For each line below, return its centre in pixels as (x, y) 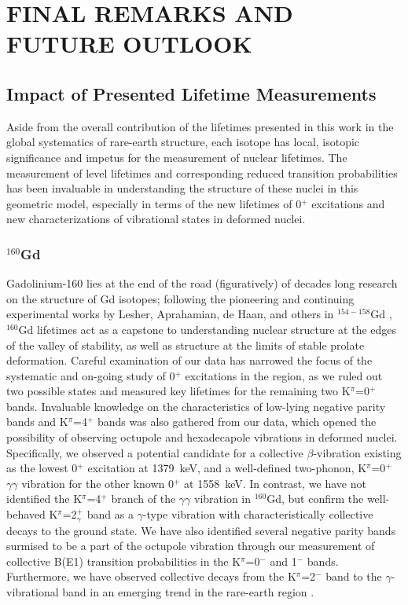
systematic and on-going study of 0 (91, 375)
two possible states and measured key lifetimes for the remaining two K (178, 391)
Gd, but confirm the (315, 499)
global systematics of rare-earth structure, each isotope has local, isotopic (183, 142)
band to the (354, 576)
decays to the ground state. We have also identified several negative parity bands (201, 530)
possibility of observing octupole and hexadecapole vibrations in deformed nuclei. (202, 437)
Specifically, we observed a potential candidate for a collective (155, 452)
